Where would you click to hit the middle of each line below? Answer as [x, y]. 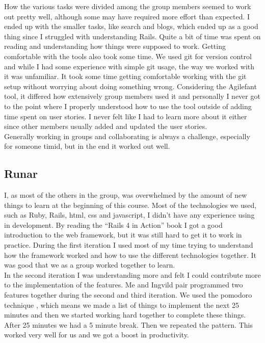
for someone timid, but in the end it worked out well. [87, 146]
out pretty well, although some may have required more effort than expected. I [127, 16]
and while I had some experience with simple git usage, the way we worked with [129, 66]
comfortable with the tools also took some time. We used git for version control [128, 56]
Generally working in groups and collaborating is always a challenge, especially [127, 136]
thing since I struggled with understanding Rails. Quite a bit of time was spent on [132, 36]
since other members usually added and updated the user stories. [106, 126]
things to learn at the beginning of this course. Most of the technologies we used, [130, 205]
